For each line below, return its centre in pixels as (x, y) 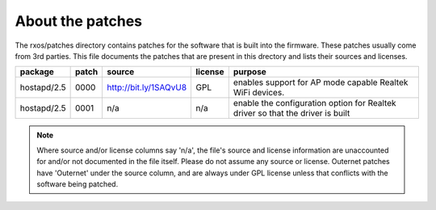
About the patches (79, 21)
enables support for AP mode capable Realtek (321, 82)
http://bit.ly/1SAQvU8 (147, 87)
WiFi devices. (259, 93)
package (37, 72)
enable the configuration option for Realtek (314, 103)
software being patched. (78, 184)
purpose (249, 72)
